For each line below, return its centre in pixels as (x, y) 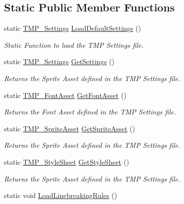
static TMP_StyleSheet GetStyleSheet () (67, 161)
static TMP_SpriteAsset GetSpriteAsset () (70, 128)
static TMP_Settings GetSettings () (59, 61)
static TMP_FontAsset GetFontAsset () (65, 95)
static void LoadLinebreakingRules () (61, 195)
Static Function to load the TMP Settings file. (74, 45)
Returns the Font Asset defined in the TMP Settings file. (90, 112)
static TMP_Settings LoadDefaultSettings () (73, 28)
